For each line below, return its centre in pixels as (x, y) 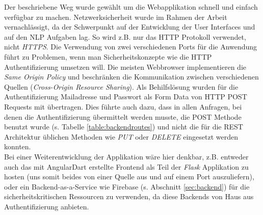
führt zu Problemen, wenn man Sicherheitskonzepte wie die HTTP (108, 56)
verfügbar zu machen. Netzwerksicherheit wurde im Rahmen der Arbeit (116, 17)
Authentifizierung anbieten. (47, 206)
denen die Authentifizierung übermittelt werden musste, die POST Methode (123, 116)
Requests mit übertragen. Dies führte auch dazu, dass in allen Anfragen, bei (123, 106)
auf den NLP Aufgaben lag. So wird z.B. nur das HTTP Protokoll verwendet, (125, 36)
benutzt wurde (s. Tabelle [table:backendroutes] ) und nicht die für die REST (124, 127)
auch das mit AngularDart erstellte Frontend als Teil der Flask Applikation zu (126, 166)
